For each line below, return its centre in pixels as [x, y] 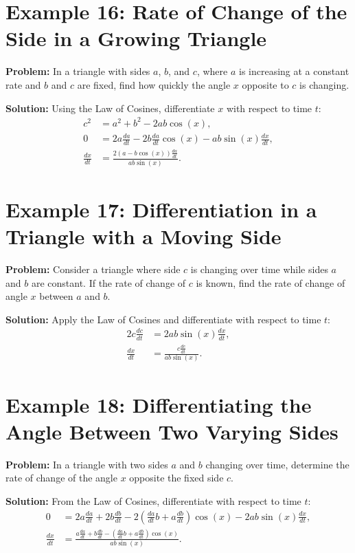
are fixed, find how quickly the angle [154, 84]
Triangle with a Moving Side [144, 236]
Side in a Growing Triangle [136, 38]
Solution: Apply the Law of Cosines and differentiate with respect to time [163, 319]
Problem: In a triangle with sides [78, 71]
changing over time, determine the [277, 464]
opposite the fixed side [176, 478]
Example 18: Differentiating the [159, 404]
